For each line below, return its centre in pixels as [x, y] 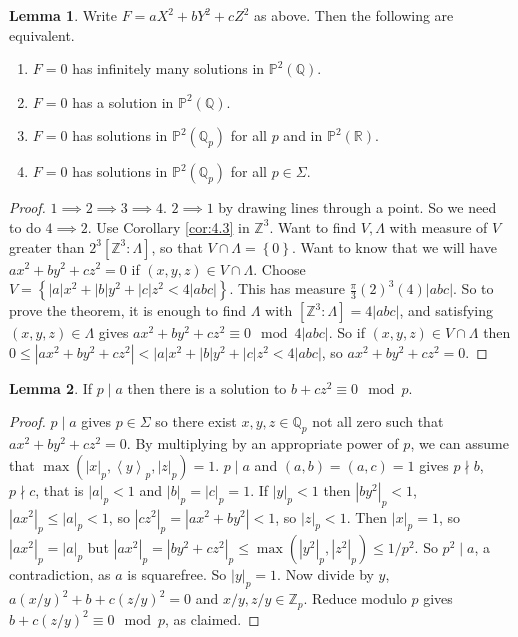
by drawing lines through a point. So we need [357, 207]
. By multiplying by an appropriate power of [262, 443]
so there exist [196, 421]
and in [303, 135]
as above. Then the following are [354, 15]
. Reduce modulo [355, 598]
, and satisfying [446, 310]
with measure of [438, 226]
